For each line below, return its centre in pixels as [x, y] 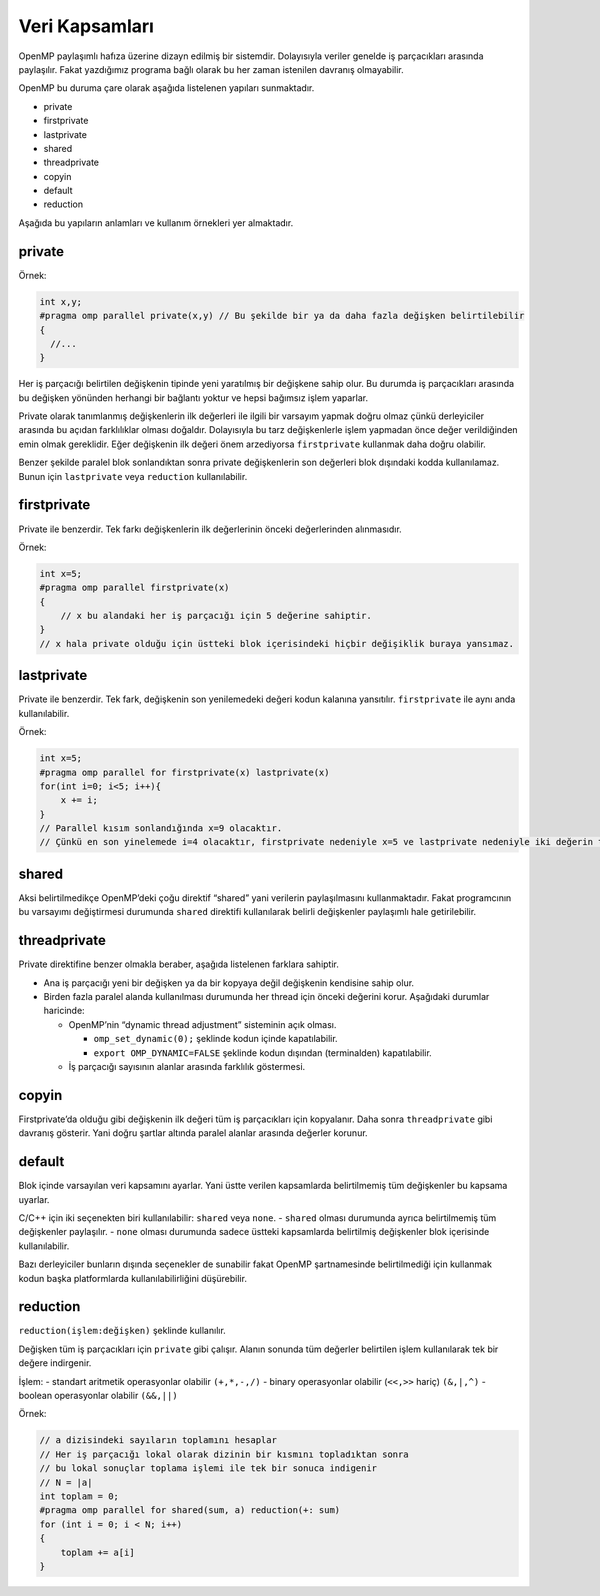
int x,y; [61, 301]
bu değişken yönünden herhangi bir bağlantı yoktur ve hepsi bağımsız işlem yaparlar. [193, 397]
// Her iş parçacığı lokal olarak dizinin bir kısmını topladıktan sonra [224, 1454]
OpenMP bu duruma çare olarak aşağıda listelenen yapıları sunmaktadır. [166, 88]
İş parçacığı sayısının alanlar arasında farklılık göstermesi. [187, 1066]
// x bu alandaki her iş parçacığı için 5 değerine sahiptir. [216, 616]
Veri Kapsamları [86, 26]
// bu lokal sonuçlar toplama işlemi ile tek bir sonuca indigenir [208, 1468]
